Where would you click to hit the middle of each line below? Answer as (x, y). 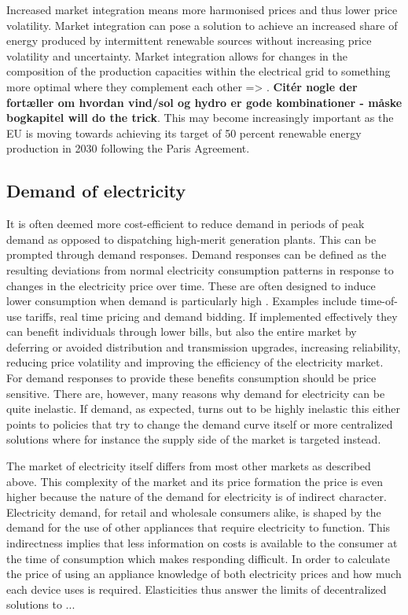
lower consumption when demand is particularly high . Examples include (182, 301)
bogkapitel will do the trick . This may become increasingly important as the (200, 118)
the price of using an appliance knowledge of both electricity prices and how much (204, 574)
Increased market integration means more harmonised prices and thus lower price (202, 9)
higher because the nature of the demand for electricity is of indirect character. (197, 497)
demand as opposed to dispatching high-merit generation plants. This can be (191, 239)
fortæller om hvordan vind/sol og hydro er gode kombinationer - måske (204, 102)
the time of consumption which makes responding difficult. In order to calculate (198, 558)
